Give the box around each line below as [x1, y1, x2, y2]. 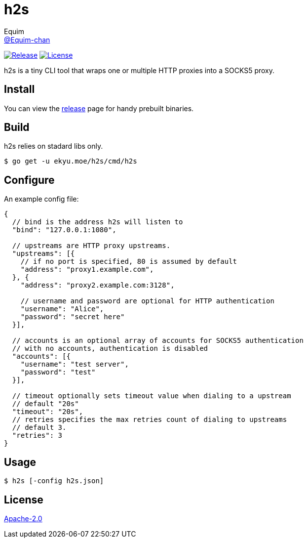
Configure [4, 173, 55, 186]
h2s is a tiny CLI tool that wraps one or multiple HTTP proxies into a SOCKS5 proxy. [4, 66, 275, 75]
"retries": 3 [12, 431, 63, 440]
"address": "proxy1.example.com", [20, 265, 154, 274]
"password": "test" [20, 368, 96, 376]
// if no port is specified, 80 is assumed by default [20, 257, 237, 266]
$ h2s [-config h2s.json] [4, 477, 104, 485]
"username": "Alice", [20, 305, 104, 313]
